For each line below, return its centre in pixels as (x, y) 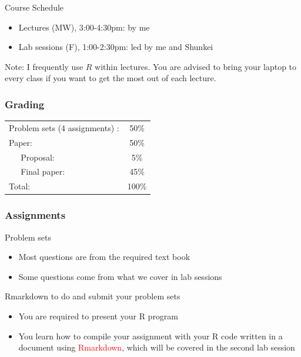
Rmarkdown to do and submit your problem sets (93, 296)
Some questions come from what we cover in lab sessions (120, 276)
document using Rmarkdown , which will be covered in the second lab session (157, 347)
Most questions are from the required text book (104, 257)
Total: (20, 186)
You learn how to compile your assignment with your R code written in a (150, 336)
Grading (25, 104)
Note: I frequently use (44, 66)
